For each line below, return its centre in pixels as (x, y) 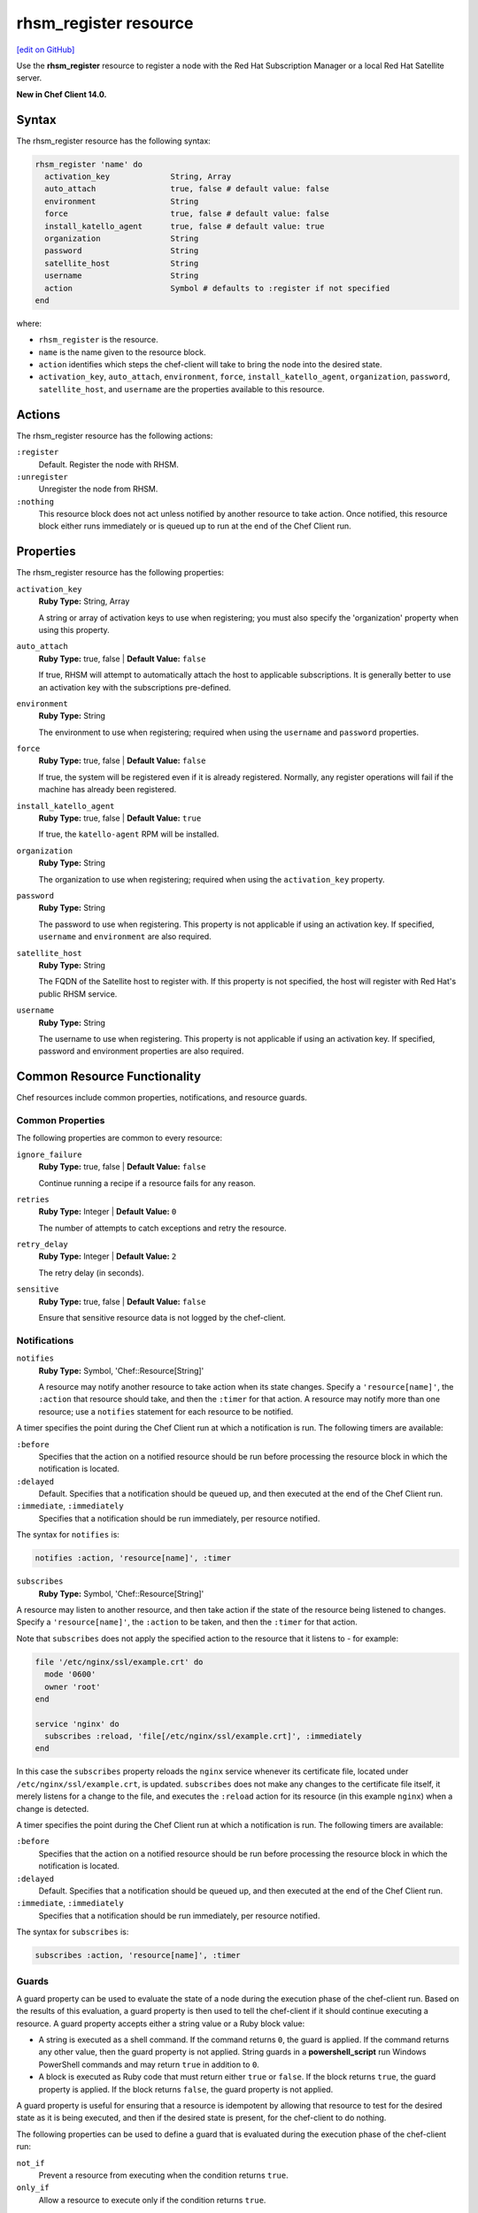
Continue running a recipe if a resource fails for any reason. (147, 1183)
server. (29, 78)
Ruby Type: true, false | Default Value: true (120, 818)
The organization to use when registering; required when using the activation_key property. (212, 879)
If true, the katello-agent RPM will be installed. (129, 834)
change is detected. (53, 1808)
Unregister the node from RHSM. (98, 489)
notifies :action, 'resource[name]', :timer (133, 1558)
